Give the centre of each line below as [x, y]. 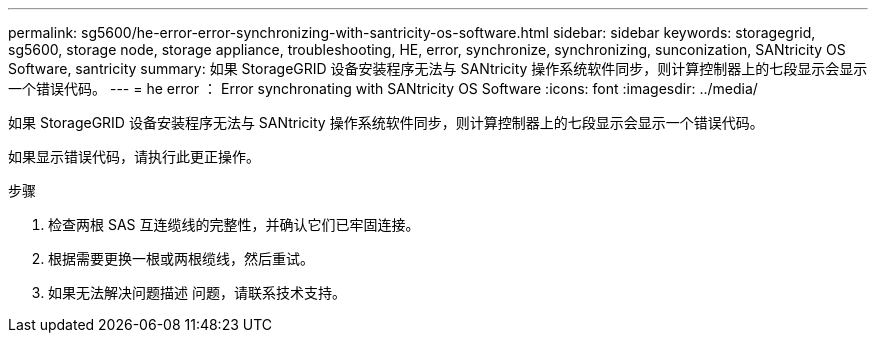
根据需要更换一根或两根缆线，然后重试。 [181, 258]
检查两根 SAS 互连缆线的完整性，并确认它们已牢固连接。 [234, 224]
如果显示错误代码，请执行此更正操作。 [134, 156]
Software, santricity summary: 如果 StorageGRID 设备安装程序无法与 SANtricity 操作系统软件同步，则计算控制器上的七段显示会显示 [438, 68]
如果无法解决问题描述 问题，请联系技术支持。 [197, 292]
